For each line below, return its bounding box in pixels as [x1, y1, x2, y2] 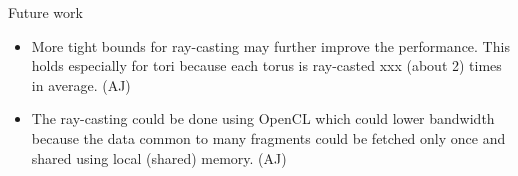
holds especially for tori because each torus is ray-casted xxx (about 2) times [31, 55, 502, 76]
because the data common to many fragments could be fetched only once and [31, 127, 506, 148]
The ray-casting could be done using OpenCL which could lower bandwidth [31, 108, 495, 129]
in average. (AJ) [31, 74, 131, 95]
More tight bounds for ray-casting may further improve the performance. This [31, 35, 510, 56]
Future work [8, 2, 83, 22]
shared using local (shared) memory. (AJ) [31, 147, 287, 168]
